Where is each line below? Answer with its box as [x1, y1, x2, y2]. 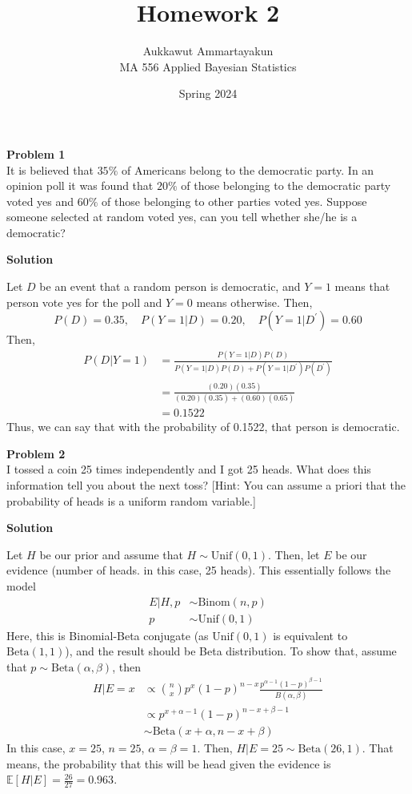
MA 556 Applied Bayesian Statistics [119, 58, 297, 75]
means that [334, 278, 390, 295]
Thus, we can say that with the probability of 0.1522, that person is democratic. [6, 418, 400, 435]
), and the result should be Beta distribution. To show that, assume [65, 643, 397, 659]
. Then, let [268, 546, 320, 562]
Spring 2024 [178, 85, 238, 102]
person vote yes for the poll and [6, 293, 162, 310]
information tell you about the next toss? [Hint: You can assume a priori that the [6, 476, 406, 493]
